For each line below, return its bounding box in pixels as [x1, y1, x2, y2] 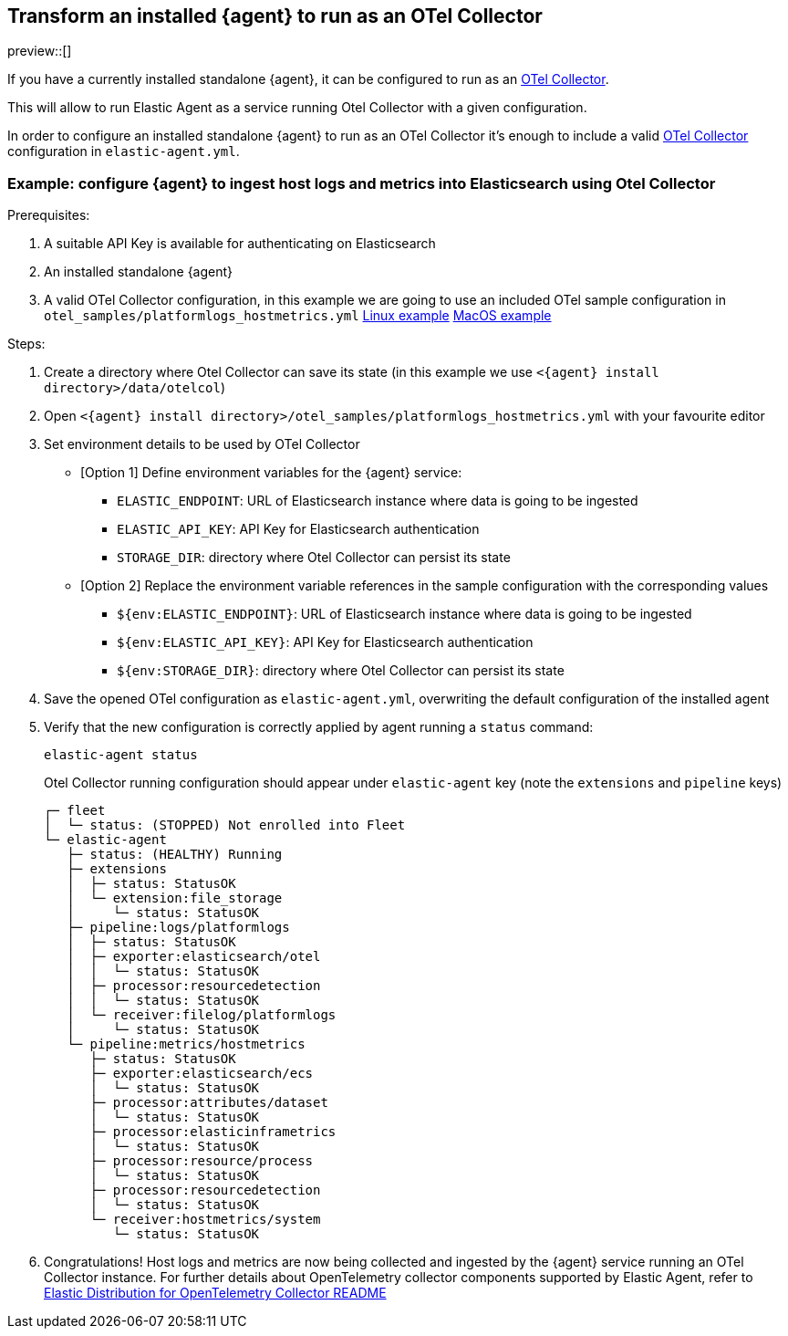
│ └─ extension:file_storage [67, 891, 283, 906]
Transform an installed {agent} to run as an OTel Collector [7, 5, 543, 27]
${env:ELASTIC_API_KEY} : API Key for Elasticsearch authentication [117, 634, 534, 651]
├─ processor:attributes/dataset [89, 1095, 328, 1111]
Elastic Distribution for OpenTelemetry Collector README [44, 1285, 387, 1301]
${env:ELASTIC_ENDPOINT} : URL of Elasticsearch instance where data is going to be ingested [117, 606, 692, 622]
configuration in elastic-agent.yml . [7, 143, 240, 160]
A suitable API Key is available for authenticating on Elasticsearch [44, 235, 436, 252]
